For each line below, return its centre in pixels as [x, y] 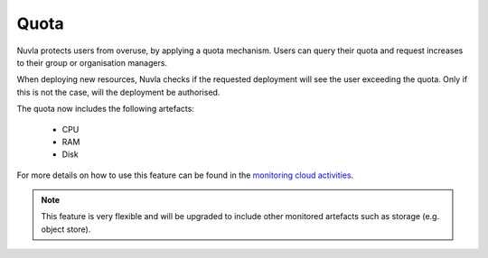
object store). [66, 229]
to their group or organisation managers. [92, 62]
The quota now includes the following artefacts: [105, 109]
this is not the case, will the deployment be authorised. [118, 92]
